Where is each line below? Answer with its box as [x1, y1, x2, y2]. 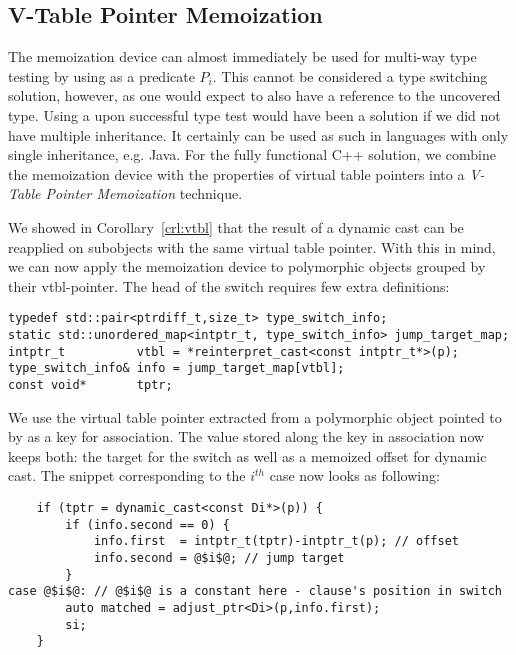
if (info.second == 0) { [65, 517, 230, 532]
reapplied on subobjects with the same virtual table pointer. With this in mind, [8, 236, 496, 257]
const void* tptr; [8, 377, 173, 392]
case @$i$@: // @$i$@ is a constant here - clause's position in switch [8, 584, 502, 599]
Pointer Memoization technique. [45, 183, 243, 204]
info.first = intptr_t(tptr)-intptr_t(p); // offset [93, 534, 460, 549]
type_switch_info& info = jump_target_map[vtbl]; [8, 361, 345, 376]
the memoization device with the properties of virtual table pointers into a [8, 163, 465, 184]
